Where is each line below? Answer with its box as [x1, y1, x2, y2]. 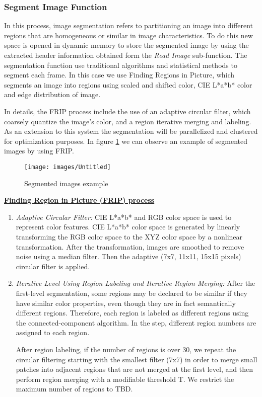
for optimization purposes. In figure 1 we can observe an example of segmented [4, 135, 248, 146]
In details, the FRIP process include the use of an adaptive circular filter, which [4, 106, 251, 116]
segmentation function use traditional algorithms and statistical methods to [4, 59, 237, 70]
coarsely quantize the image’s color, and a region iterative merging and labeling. [4, 116, 251, 126]
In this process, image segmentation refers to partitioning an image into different [4, 20, 253, 31]
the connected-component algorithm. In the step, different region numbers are [16, 317, 256, 328]
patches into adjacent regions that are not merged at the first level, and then [16, 364, 253, 374]
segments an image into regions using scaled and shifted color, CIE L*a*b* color [4, 79, 252, 90]
